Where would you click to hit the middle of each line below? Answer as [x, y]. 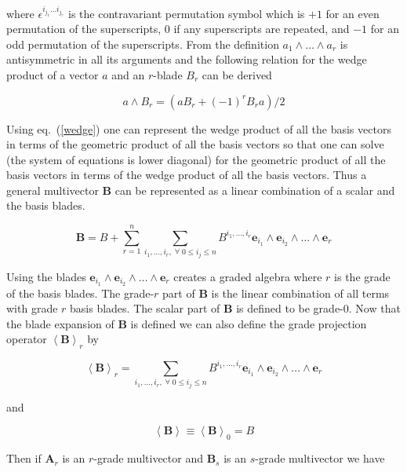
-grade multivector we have [320, 458]
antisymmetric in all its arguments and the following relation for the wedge [187, 59]
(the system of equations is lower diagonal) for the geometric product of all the [196, 159]
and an [128, 74]
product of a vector [53, 74]
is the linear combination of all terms [300, 293]
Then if [24, 458]
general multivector [53, 190]
